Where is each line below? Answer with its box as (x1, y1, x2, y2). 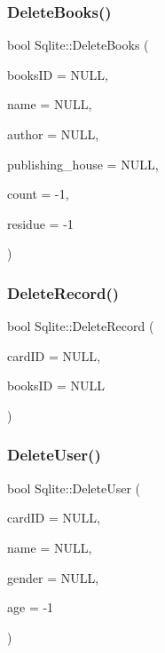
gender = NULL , (7, 568, 99, 586)
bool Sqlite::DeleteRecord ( (7, 317, 154, 335)
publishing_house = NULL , (7, 154, 159, 173)
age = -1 (7, 598, 54, 617)
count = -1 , (7, 185, 69, 203)
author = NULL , (7, 125, 99, 143)
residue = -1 (7, 214, 74, 232)
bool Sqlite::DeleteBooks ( (7, 35, 149, 54)
